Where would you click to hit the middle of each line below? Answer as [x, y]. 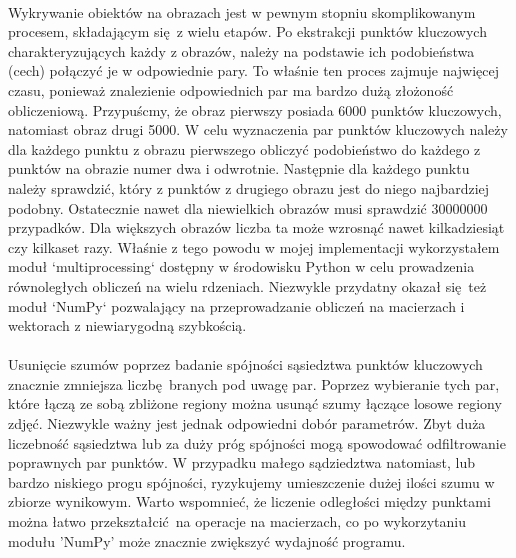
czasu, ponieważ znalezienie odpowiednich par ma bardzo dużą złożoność [231, 89]
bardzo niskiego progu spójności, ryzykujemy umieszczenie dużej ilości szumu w [251, 481]
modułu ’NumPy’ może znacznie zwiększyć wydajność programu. [207, 540]
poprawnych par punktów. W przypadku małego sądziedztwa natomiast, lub [242, 462]
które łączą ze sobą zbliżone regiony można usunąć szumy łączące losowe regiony [255, 403]
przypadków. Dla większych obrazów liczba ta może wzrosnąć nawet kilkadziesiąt [256, 227]
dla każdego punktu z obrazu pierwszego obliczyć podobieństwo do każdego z [244, 148]
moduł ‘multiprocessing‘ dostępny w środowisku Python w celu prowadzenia [241, 266]
